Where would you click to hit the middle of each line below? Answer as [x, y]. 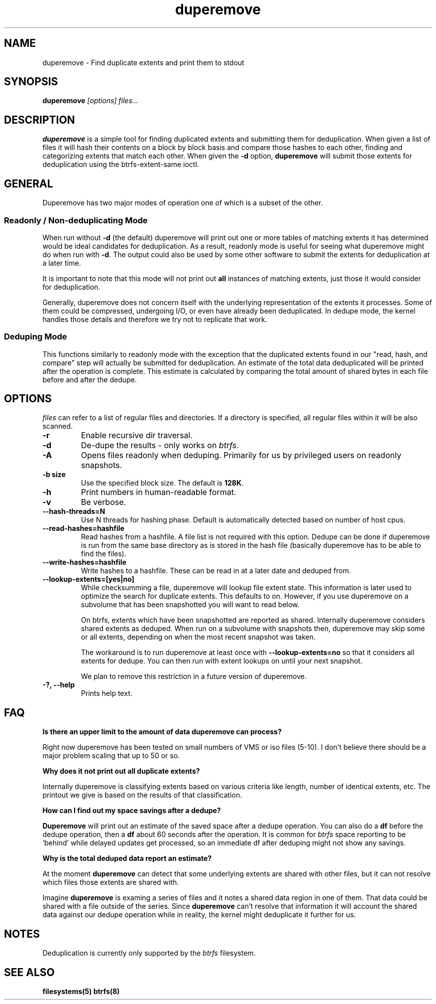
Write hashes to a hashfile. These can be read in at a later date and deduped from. [216, 571]
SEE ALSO [29, 972]
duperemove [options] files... [90, 101]
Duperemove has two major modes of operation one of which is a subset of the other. [183, 203]
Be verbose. [104, 502]
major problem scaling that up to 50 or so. [111, 756]
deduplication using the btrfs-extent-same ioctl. [121, 165]
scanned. [58, 426]
